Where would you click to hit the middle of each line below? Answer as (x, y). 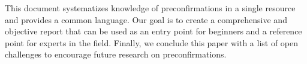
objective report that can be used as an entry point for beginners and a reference (153, 31)
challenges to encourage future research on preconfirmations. (116, 54)
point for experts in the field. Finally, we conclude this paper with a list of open (152, 42)
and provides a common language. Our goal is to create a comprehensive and (146, 19)
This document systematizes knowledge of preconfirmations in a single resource (150, 8)
